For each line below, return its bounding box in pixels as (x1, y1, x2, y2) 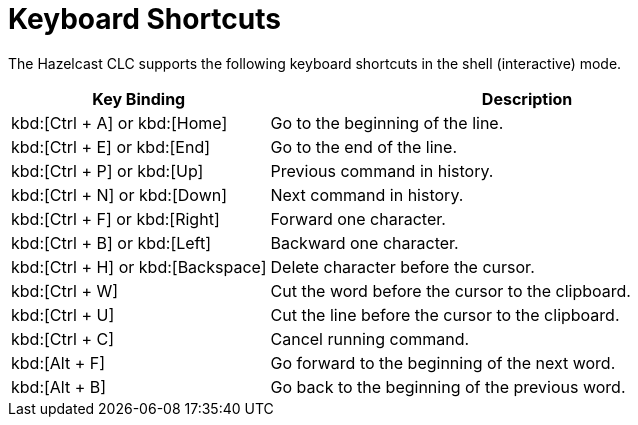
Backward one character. (270, 232, 459, 253)
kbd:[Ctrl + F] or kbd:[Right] (11, 208, 220, 229)
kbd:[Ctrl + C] (11, 328, 114, 349)
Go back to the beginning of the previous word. (270, 376, 626, 397)
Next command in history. (270, 184, 464, 205)
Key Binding (92, 88, 186, 109)
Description (481, 88, 573, 109)
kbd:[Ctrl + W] (11, 280, 119, 301)
